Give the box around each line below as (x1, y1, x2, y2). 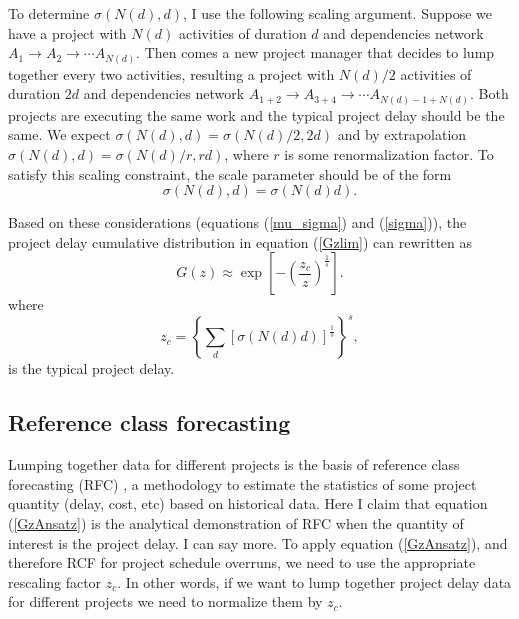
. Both (469, 83, 509, 104)
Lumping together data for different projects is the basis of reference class (8, 454, 460, 475)
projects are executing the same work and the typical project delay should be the (8, 104, 505, 125)
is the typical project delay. (8, 358, 175, 379)
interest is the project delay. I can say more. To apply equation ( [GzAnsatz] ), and (8, 532, 508, 553)
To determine (8, 3, 90, 23)
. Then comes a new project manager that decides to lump (136, 42, 495, 63)
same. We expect (8, 124, 111, 145)
